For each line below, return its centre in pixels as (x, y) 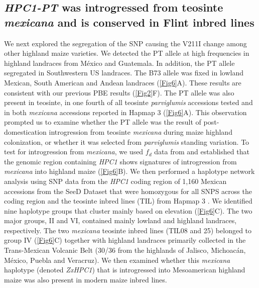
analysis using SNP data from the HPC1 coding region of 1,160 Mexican (115, 181)
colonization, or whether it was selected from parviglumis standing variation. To (127, 141)
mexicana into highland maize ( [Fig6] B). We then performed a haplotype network (129, 171)
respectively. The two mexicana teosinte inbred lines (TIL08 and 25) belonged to (128, 230)
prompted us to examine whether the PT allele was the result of (103, 122)
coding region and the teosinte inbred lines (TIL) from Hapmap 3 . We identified (128, 201)
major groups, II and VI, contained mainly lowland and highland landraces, (120, 220)
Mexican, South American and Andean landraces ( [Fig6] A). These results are (123, 82)
